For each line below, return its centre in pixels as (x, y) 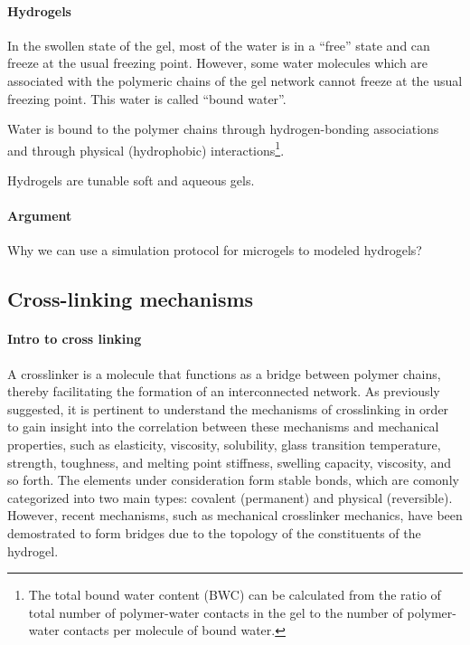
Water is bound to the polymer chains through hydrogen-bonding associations (223, 129)
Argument (40, 216)
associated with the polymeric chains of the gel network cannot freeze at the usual (235, 80)
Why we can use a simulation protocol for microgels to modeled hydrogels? (215, 250)
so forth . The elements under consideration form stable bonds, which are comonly (233, 480)
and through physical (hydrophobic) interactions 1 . (146, 148)
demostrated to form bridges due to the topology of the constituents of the (214, 532)
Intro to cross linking (75, 339)
